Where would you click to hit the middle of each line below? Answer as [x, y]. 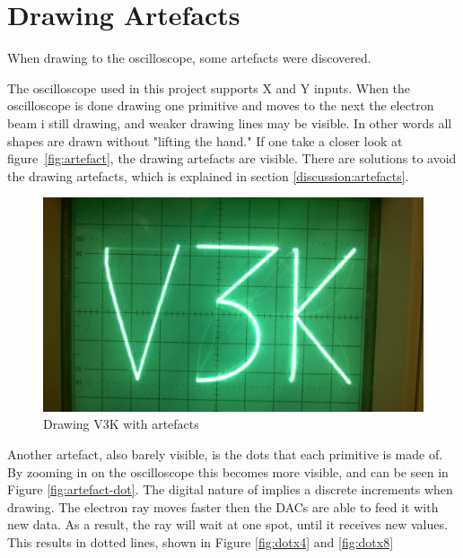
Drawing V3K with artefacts [121, 424]
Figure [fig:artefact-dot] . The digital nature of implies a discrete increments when [230, 489]
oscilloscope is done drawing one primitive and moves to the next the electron [221, 105]
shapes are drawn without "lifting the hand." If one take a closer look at [205, 140]
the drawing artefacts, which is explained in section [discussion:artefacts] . [208, 175]
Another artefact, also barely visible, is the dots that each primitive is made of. [225, 453]
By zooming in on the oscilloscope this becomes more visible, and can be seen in [228, 471]
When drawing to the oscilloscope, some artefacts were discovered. [189, 58]
